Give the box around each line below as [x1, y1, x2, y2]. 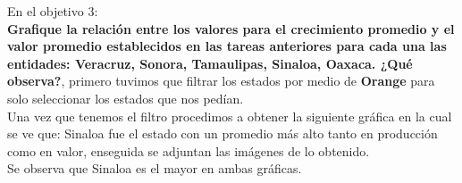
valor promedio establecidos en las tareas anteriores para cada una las [7, 37, 447, 55]
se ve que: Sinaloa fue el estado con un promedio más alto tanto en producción [7, 124, 438, 143]
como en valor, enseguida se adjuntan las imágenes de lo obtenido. [7, 141, 370, 160]
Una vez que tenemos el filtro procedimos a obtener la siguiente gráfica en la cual [7, 106, 452, 125]
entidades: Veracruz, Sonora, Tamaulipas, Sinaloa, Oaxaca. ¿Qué [7, 54, 413, 72]
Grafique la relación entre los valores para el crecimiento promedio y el [7, 19, 455, 37]
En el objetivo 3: [7, 2, 98, 20]
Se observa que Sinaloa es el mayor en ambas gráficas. [7, 159, 302, 178]
